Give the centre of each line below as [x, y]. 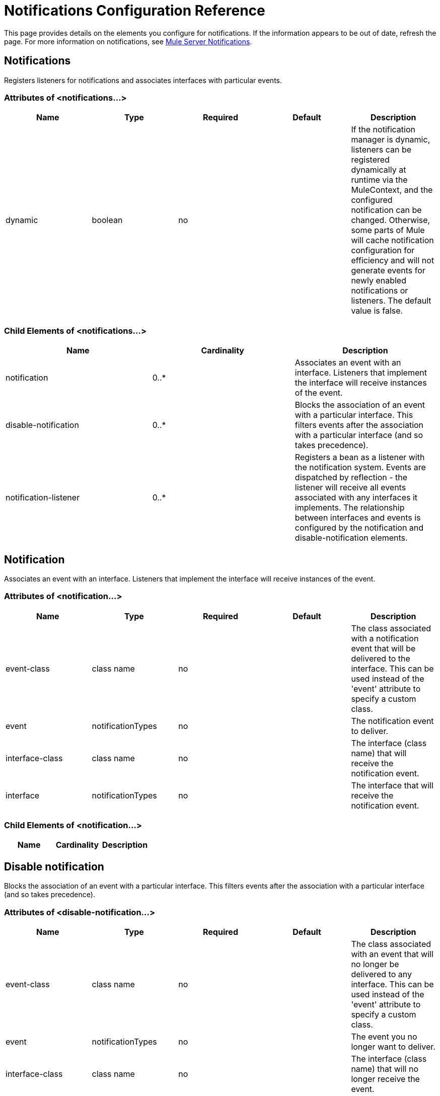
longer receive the [385, 1079]
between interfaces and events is [358, 518]
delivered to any [382, 974]
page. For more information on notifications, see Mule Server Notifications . [128, 41]
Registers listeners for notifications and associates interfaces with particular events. [143, 80]
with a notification [385, 638]
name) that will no [385, 1069]
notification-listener [43, 498]
